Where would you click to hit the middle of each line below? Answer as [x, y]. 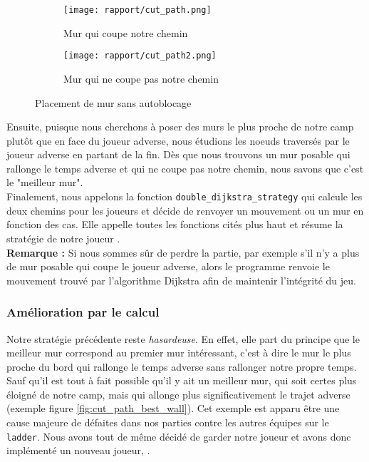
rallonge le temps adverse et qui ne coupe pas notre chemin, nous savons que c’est [185, 168]
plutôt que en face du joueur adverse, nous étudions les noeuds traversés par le [178, 140]
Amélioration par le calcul [83, 312]
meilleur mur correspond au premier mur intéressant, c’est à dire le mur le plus [179, 353]
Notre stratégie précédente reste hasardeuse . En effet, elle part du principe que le [183, 338]
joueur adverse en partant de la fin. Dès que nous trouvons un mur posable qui [178, 154]
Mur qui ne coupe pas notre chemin [141, 78]
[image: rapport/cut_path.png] [137, 10]
